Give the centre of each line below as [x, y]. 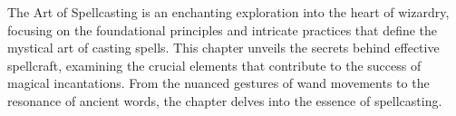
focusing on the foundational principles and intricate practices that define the [223, 29]
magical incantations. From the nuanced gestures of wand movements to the [218, 83]
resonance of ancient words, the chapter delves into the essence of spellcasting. [225, 100]
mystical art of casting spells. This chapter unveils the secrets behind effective [223, 48]
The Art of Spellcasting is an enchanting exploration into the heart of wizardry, [228, 12]
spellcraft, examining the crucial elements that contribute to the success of [214, 65]
